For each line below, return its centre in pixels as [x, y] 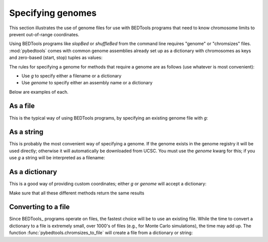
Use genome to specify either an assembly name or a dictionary [87, 83]
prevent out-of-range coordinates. [44, 34]
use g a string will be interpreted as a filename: [57, 158]
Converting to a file [39, 207]
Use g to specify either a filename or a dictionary [71, 76]
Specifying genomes [53, 13]
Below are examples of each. [39, 92]
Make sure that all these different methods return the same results [77, 193]
